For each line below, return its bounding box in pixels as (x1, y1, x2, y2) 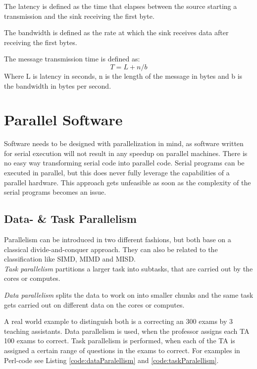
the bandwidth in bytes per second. (4, 80, 111, 91)
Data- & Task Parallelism (4, 211, 137, 226)
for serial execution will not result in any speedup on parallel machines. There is (4, 148, 248, 158)
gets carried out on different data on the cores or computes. (4, 299, 185, 310)
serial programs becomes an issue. (4, 187, 106, 197)
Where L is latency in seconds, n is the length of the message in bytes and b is (4, 70, 243, 81)
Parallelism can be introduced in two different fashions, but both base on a (4, 234, 231, 245)
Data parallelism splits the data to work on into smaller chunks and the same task (4, 290, 254, 300)
